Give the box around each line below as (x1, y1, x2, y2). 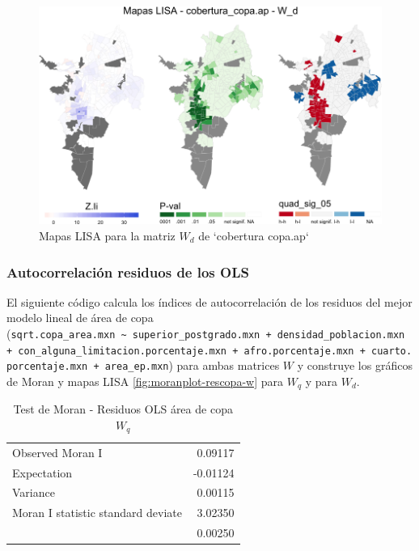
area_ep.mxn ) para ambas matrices (104, 357, 280, 374)
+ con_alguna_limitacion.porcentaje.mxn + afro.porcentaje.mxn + (6, 345, 366, 357)
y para (305, 372, 338, 389)
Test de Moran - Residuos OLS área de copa (13, 401, 233, 417)
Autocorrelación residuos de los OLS (6, 261, 249, 282)
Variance (12, 484, 55, 501)
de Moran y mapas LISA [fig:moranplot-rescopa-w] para (6, 372, 283, 389)
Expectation (12, 464, 73, 481)
